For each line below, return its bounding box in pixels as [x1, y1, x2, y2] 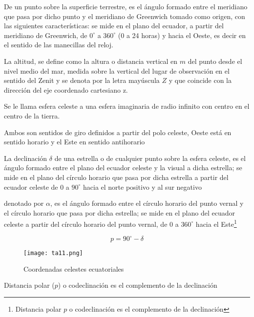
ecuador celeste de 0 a [4, 181, 69, 192]
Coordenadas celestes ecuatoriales [23, 263, 124, 274]
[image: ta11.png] [23, 250, 83, 257]
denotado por [4, 198, 44, 208]
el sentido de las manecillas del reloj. [4, 40, 113, 50]
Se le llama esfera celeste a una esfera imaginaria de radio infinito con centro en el [4, 101, 250, 111]
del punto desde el [188, 56, 242, 66]
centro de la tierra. [4, 110, 60, 120]
